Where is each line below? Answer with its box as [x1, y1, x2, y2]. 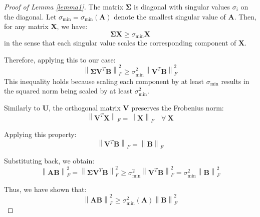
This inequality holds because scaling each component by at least [4, 75, 204, 86]
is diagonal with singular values [134, 1, 230, 11]
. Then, [234, 11, 256, 21]
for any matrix [4, 21, 49, 31]
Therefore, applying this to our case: [4, 54, 116, 64]
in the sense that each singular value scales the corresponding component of [4, 37, 236, 48]
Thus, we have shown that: [4, 183, 87, 194]
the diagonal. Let [4, 11, 57, 21]
